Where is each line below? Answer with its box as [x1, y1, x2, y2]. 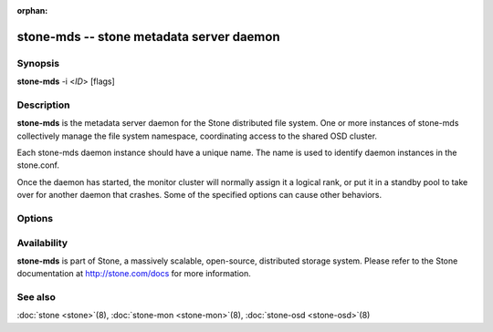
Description [16, 99, 70, 111]
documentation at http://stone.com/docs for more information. [16, 268, 251, 279]
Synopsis [16, 57, 59, 69]
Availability [16, 236, 68, 249]
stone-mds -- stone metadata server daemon [16, 28, 280, 45]
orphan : [16, 5, 48, 16]
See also [16, 291, 57, 304]
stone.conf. [16, 160, 59, 171]
